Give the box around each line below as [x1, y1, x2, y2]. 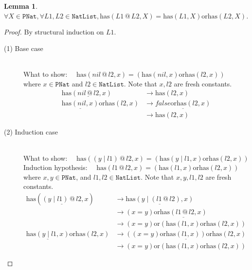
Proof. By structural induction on [4, 27, 104, 37]
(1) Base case [4, 43, 43, 53]
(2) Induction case [4, 127, 58, 137]
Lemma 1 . [4, 1, 38, 11]
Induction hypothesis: [23, 162, 88, 172]
